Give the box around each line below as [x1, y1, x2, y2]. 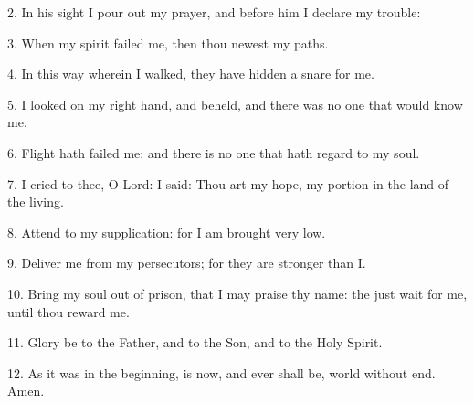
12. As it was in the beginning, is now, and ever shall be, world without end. [7, 363, 436, 382]
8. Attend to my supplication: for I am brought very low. [7, 222, 326, 241]
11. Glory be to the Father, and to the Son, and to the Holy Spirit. [7, 333, 383, 352]
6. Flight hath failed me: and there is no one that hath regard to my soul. [7, 143, 420, 162]
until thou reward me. [7, 302, 130, 321]
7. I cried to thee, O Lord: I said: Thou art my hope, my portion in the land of [7, 174, 449, 193]
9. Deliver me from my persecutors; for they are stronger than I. [7, 253, 366, 272]
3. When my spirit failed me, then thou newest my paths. [7, 33, 329, 52]
